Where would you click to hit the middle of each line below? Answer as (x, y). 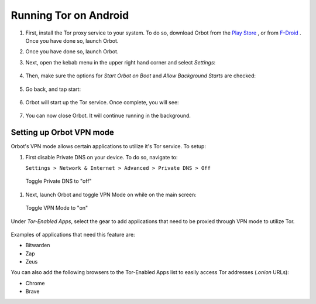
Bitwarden (38, 245)
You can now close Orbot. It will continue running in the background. (108, 116)
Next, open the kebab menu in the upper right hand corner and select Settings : (121, 62)
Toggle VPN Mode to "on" (57, 208)
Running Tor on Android (70, 15)
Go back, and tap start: (53, 89)
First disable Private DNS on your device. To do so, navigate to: (102, 157)
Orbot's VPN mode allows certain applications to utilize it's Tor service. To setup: (108, 146)
